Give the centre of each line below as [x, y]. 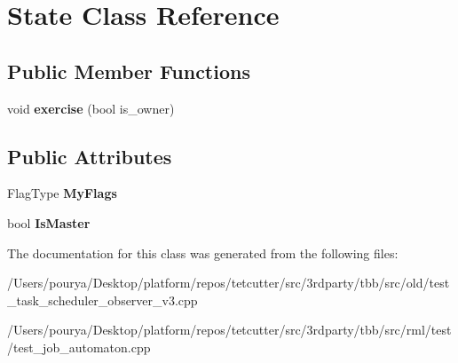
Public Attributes [90, 156]
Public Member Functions [129, 71]
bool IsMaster [49, 222]
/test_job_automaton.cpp [79, 347]
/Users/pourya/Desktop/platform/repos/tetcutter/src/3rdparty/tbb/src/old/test [229, 283]
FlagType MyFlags [62, 193]
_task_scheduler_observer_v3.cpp [103, 300]
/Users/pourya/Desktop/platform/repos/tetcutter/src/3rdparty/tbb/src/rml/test [229, 330]
